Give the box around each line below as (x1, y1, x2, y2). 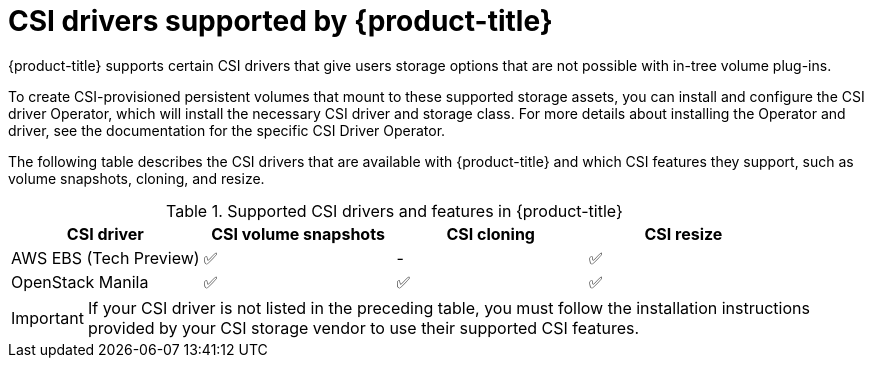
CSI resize (644, 223, 723, 244)
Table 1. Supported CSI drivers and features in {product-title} (165, 200, 623, 221)
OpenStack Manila (11, 271, 149, 292)
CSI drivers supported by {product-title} (8, 4, 553, 38)
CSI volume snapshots (211, 223, 385, 244)
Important (11, 307, 84, 328)
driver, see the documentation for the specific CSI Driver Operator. (8, 121, 446, 139)
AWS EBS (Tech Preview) (11, 247, 200, 268)
